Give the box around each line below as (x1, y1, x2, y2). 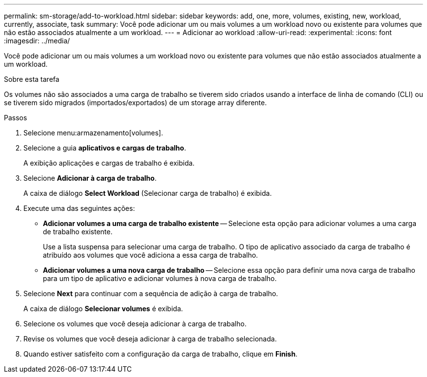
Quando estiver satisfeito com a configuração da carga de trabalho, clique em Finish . (23, 350, 298, 358)
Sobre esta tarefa (4, 75, 59, 83)
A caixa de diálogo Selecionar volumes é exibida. (23, 304, 183, 313)
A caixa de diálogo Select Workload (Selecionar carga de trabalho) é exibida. (23, 189, 272, 197)
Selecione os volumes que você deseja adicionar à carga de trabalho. (23, 320, 247, 328)
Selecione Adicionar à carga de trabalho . (23, 174, 157, 182)
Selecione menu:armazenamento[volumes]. (23, 129, 163, 137)
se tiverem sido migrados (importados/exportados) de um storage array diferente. (4, 98, 267, 107)
